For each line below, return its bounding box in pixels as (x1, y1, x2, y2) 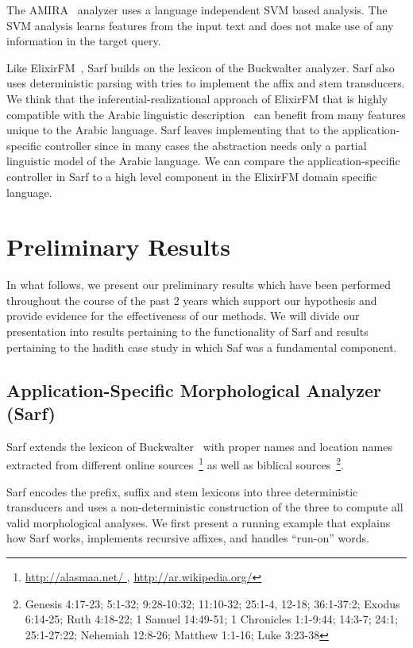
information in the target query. (6, 33, 161, 49)
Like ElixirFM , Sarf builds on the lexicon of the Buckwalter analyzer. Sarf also (6, 59, 395, 75)
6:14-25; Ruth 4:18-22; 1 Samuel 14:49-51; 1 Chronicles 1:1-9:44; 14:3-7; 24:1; (25, 611, 399, 627)
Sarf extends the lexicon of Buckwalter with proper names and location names (6, 438, 392, 454)
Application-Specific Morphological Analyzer (6, 377, 382, 402)
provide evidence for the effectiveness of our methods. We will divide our (6, 307, 360, 324)
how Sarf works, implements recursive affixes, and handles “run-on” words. (6, 530, 369, 546)
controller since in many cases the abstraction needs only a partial (44, 137, 367, 153)
